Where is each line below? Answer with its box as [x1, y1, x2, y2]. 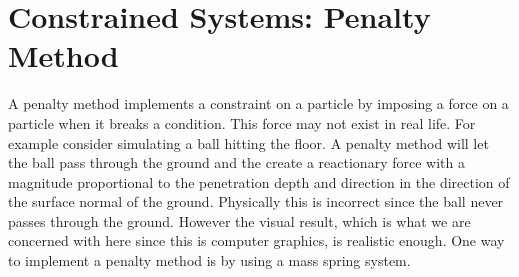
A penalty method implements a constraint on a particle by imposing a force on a [8, 93, 509, 114]
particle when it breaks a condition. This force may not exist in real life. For [8, 112, 476, 133]
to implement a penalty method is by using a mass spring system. [8, 250, 411, 271]
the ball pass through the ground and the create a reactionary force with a [8, 152, 465, 173]
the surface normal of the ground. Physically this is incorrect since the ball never [8, 191, 504, 212]
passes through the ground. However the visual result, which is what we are [8, 210, 471, 231]
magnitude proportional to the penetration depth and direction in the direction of [8, 171, 510, 192]
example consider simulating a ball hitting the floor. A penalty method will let [8, 132, 489, 153]
